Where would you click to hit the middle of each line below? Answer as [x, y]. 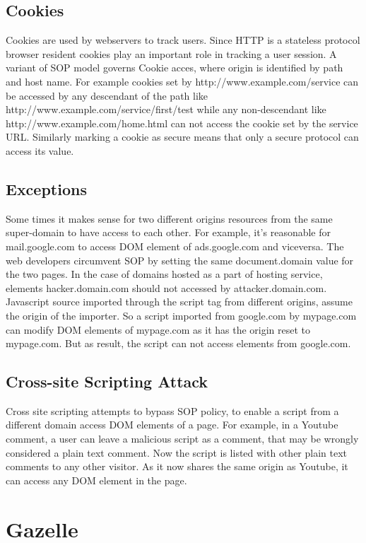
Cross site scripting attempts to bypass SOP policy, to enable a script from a [172, 410]
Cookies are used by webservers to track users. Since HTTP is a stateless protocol [183, 40]
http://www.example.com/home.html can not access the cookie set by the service [182, 123]
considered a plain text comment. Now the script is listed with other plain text [177, 452]
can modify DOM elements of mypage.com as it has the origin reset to [158, 329]
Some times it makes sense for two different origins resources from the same [169, 218]
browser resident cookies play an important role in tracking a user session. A [171, 53]
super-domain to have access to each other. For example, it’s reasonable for [169, 232]
